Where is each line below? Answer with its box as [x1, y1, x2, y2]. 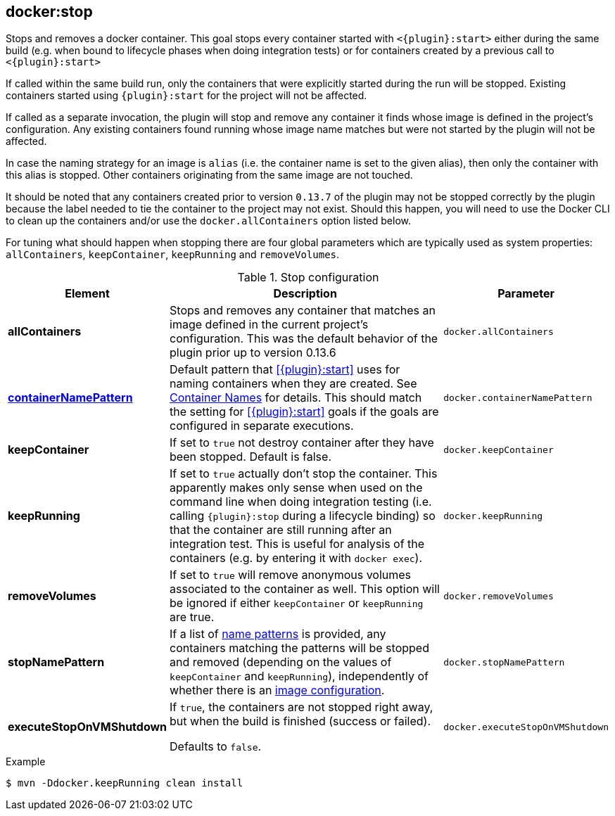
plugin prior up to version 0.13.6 [170, 345, 336, 360]
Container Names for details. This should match [170, 390, 422, 405]
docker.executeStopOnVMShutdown [443, 721, 609, 732]
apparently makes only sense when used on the [170, 480, 423, 495]
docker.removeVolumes [443, 590, 554, 601]
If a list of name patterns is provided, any [170, 627, 386, 642]
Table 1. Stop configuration [237, 270, 379, 285]
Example [6, 756, 46, 768]
